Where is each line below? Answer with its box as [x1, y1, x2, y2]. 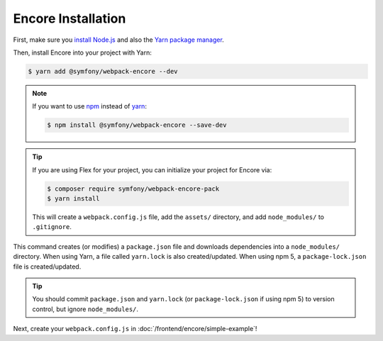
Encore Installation [13, 11, 126, 26]
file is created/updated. [13, 262, 82, 271]
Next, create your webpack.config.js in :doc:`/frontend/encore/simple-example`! [13, 325, 257, 333]
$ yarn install [47, 195, 100, 203]
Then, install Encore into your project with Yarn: [13, 48, 152, 57]
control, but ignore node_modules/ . [32, 305, 138, 313]
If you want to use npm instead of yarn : [32, 102, 147, 111]
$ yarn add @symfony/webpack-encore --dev [28, 67, 178, 75]
